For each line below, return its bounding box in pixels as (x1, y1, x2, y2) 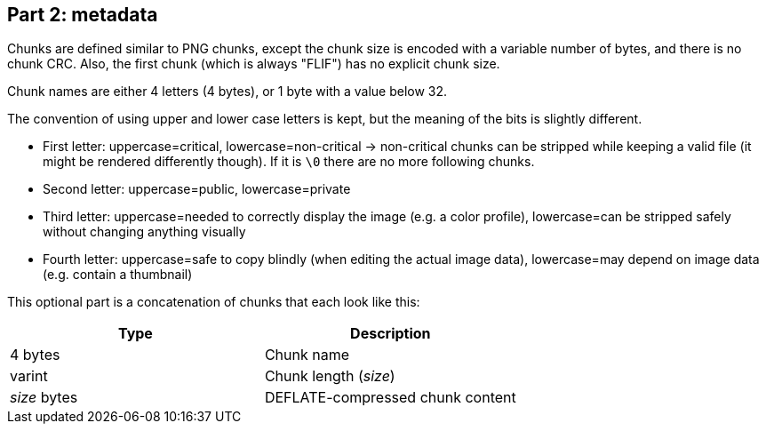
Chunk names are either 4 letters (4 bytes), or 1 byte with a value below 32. (7, 84, 448, 100)
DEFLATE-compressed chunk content (264, 388, 516, 407)
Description (350, 324, 431, 343)
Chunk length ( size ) (264, 367, 395, 386)
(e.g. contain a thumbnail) (43, 267, 193, 283)
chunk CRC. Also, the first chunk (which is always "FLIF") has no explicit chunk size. (7, 56, 500, 72)
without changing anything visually (43, 224, 246, 240)
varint (10, 367, 48, 386)
